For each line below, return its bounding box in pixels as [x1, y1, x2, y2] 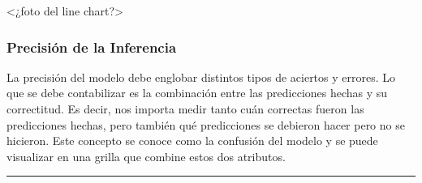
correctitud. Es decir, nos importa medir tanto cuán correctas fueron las [6, 100, 364, 117]
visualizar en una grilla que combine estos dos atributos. [6, 147, 286, 164]
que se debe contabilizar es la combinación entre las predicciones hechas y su [6, 84, 388, 101]
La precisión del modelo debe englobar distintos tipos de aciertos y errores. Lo [6, 68, 396, 85]
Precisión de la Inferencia [6, 36, 177, 57]
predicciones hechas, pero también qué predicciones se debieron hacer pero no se [6, 116, 405, 133]
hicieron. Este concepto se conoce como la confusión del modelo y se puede [6, 132, 378, 149]
